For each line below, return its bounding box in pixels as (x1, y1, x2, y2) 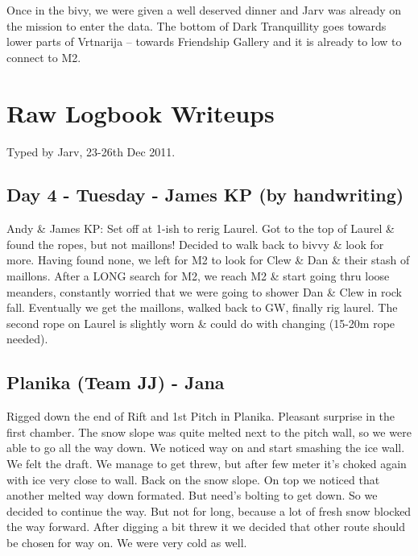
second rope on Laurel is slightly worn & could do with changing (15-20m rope (6, 314, 395, 331)
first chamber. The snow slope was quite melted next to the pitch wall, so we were (6, 423, 412, 440)
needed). (6, 330, 48, 347)
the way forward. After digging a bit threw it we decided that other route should (6, 518, 405, 535)
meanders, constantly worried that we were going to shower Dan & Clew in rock (6, 283, 402, 300)
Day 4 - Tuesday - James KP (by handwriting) (6, 182, 404, 207)
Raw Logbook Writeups (6, 96, 275, 129)
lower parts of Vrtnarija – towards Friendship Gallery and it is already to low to (6, 33, 402, 50)
